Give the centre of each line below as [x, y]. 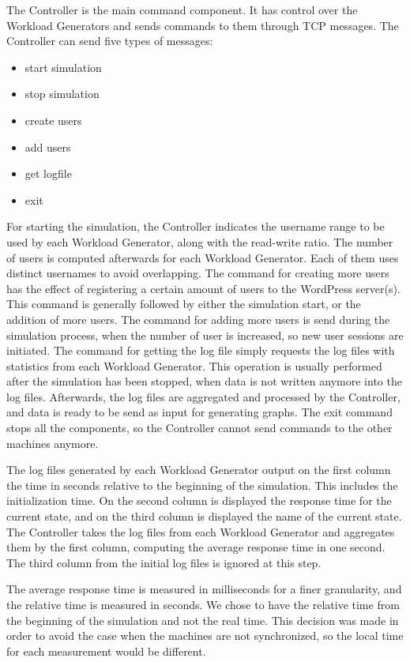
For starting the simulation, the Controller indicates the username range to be [196, 226]
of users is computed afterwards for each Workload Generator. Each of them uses [203, 257]
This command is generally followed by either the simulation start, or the [184, 304]
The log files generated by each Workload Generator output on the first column [199, 470]
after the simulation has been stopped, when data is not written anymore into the [204, 381]
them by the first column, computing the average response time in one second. [196, 547]
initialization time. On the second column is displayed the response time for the [199, 500]
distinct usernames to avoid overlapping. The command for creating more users [198, 273]
